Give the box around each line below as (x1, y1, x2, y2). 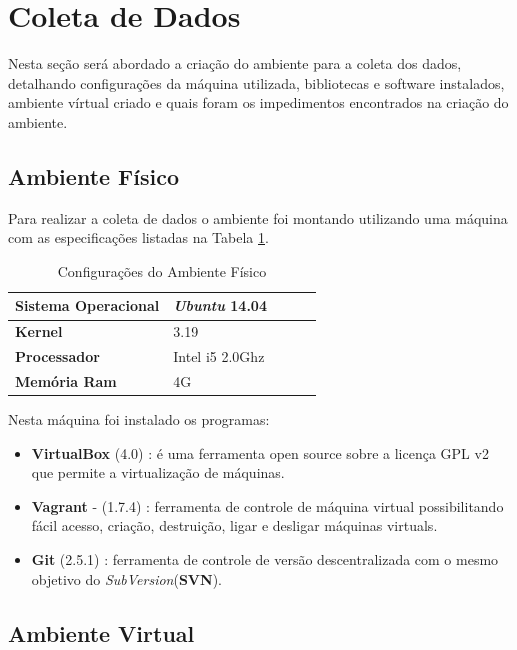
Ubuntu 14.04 (173, 295, 267, 316)
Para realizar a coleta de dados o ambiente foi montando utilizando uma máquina (8, 207, 508, 228)
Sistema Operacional (15, 295, 160, 316)
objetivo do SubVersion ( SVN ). (31, 568, 222, 589)
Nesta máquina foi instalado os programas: (8, 409, 270, 430)
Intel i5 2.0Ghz (173, 346, 265, 367)
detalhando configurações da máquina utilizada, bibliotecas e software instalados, (8, 72, 505, 93)
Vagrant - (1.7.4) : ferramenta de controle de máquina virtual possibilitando (31, 495, 504, 516)
